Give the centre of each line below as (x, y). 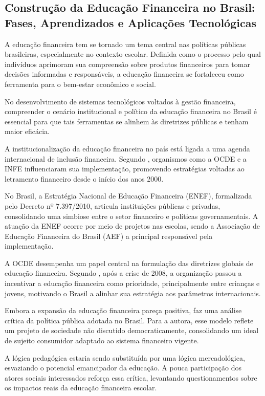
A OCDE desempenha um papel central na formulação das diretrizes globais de (129, 263)
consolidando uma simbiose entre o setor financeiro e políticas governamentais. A (131, 216)
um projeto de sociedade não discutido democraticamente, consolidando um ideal (132, 330)
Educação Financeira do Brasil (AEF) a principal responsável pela (109, 236)
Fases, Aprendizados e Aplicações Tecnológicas (130, 22)
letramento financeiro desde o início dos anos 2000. (84, 178)
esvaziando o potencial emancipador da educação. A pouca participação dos (123, 368)
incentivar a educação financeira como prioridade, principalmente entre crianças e (132, 283)
